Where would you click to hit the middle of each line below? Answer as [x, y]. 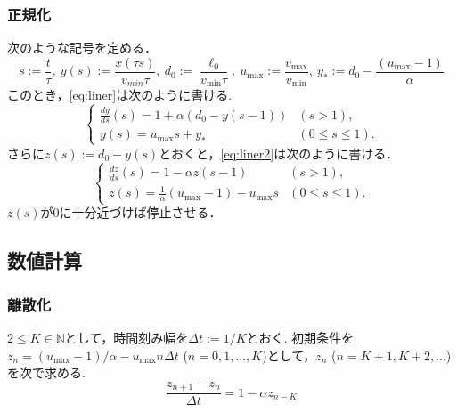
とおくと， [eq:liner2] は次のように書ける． [279, 153]
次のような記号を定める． [82, 48]
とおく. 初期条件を [300, 338]
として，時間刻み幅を [126, 338]
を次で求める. [46, 372]
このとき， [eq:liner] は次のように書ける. [120, 95]
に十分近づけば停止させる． [140, 212]
